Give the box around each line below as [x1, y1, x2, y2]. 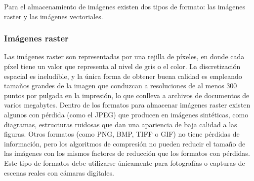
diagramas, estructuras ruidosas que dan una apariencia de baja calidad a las [4, 119, 237, 129]
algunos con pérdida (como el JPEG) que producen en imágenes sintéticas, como [4, 109, 249, 119]
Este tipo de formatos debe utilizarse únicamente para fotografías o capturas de [4, 157, 245, 168]
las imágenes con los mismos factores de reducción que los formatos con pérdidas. [4, 148, 250, 158]
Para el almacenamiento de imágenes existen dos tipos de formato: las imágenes [4, 1, 245, 11]
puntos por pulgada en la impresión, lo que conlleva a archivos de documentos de [4, 90, 250, 100]
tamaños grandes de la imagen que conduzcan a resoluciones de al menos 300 [4, 80, 237, 91]
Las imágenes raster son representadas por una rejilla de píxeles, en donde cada [4, 51, 245, 62]
